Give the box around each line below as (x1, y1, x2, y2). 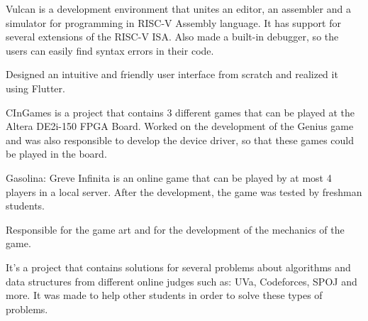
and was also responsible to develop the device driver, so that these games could (6, 132, 354, 147)
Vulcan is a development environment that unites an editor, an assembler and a (6, 1, 351, 16)
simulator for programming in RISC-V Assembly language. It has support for (6, 15, 341, 30)
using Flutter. (6, 80, 65, 95)
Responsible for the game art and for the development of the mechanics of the (6, 222, 345, 236)
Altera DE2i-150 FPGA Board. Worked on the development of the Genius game (6, 119, 354, 134)
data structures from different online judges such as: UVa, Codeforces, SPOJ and (6, 273, 357, 288)
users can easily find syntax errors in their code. (6, 43, 214, 58)
